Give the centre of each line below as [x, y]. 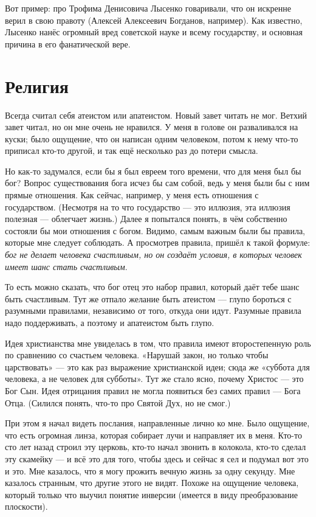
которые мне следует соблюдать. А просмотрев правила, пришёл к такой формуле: [158, 242]
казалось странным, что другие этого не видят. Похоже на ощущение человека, [152, 483]
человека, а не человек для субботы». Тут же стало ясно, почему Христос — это [154, 379]
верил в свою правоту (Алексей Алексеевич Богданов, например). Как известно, [154, 20]
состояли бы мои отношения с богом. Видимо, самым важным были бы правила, [155, 230]
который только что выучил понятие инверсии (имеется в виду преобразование [151, 494]
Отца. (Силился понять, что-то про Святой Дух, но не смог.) [118, 402]
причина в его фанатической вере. [68, 43]
